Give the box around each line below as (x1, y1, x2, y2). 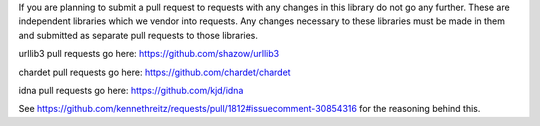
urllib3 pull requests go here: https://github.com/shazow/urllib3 (18, 48, 280, 60)
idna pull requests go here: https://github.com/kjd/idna (18, 84, 244, 96)
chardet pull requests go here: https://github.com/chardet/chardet (18, 66, 291, 78)
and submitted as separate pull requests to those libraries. (18, 29, 259, 41)
